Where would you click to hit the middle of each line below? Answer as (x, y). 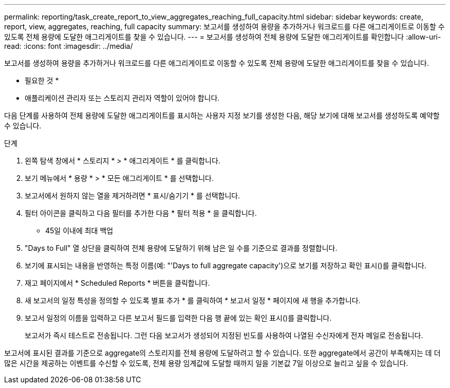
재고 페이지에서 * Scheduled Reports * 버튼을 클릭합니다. (117, 283)
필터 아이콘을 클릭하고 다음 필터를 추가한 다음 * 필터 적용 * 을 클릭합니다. (141, 213)
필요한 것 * (42, 80)
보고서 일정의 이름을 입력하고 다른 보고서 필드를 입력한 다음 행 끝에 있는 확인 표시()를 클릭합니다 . (178, 318)
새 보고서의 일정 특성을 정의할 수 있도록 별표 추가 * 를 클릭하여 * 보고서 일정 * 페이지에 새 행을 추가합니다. (193, 300)
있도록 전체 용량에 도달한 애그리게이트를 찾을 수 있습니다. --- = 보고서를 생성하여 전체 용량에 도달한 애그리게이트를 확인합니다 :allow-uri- (223, 37)
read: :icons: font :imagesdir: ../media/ (69, 46)
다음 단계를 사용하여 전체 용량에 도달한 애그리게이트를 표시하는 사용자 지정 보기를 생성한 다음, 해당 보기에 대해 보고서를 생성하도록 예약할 (222, 115)
